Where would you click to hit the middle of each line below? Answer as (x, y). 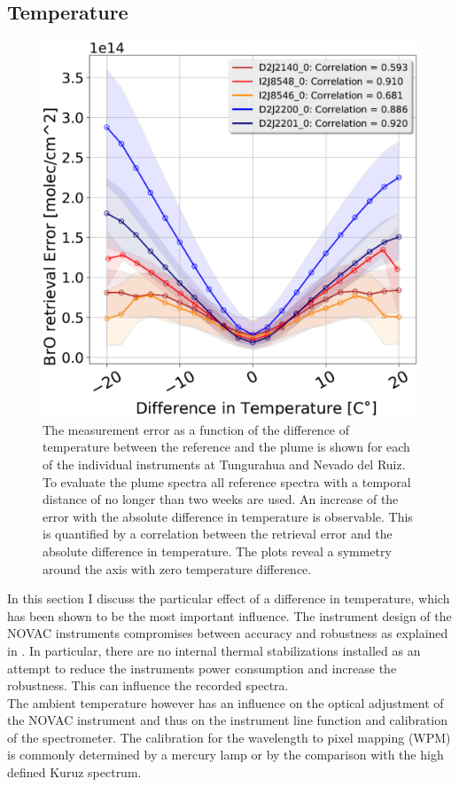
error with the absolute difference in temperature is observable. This (228, 516)
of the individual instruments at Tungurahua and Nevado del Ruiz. (224, 464)
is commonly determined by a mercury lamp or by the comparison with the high (226, 755)
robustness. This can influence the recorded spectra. (148, 685)
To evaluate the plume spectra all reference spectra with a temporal (227, 481)
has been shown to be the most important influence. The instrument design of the (229, 615)
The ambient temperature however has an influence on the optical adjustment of (226, 702)
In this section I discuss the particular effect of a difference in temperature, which (229, 598)
